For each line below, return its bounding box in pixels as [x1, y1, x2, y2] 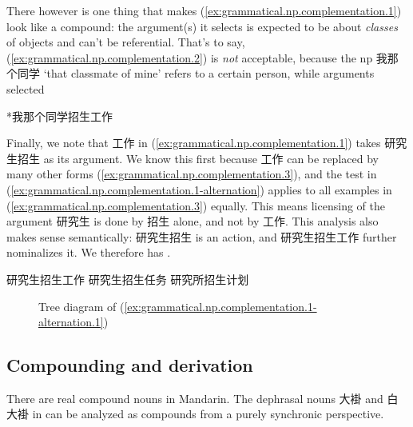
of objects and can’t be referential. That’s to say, [6, 34, 245, 50]
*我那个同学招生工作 [6, 107, 113, 124]
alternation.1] [38, 313, 104, 330]
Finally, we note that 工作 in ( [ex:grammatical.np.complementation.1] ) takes [6, 134, 381, 151]
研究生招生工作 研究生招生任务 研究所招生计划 [6, 270, 249, 287]
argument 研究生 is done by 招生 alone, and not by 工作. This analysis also [6, 213, 379, 229]
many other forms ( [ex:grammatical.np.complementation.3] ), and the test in [6, 166, 377, 182]
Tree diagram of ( [38, 297, 125, 314]
